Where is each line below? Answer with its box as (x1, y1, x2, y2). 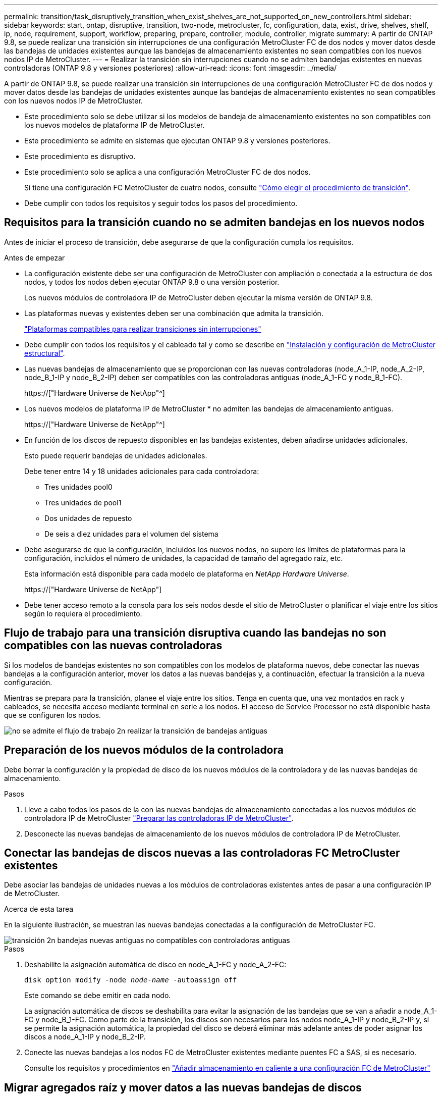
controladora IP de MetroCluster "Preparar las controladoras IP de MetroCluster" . (24, 813, 294, 822)
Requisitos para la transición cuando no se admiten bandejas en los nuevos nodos (4, 216, 425, 229)
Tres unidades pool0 (44, 482, 113, 491)
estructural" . (24, 348, 65, 357)
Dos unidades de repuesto (44, 513, 132, 522)
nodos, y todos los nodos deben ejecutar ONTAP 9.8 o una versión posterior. (24, 277, 280, 286)
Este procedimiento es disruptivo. (24, 152, 136, 161)
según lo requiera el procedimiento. (24, 609, 142, 618)
